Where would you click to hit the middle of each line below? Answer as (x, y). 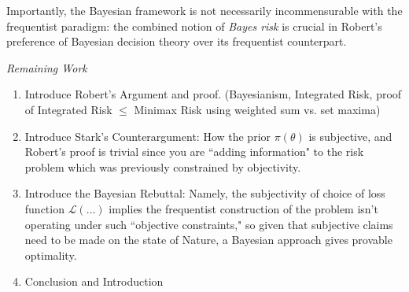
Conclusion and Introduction (94, 281)
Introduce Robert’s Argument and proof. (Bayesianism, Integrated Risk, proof (213, 94)
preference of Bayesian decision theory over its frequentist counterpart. (177, 41)
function (44, 208)
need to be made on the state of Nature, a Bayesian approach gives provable (208, 240)
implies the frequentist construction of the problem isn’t (243, 208)
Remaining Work (47, 67)
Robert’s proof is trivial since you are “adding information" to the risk (194, 152)
